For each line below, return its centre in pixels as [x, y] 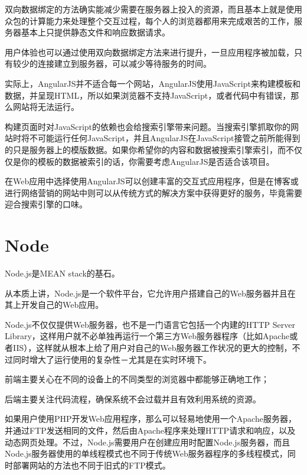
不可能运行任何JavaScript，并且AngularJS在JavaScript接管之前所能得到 [165, 138]
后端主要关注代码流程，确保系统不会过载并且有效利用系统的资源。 [133, 398]
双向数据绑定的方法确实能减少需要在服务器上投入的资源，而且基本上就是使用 [153, 9]
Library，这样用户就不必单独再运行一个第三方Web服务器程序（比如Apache [147, 336]
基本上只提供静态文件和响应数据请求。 [95, 32]
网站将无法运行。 [46, 107]
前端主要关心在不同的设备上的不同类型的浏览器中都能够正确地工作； [137, 379]
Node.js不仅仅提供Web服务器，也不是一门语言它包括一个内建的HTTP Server [150, 324]
